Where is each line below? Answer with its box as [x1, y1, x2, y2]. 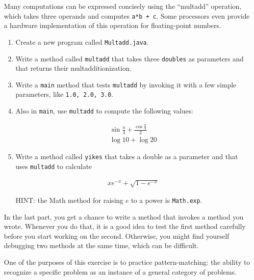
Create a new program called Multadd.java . [15, 36, 149, 47]
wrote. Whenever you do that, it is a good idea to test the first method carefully [4, 221, 246, 231]
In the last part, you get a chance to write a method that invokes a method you [4, 211, 244, 222]
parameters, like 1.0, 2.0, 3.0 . [15, 89, 113, 99]
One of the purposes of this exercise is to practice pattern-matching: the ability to [4, 257, 250, 267]
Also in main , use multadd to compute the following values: [15, 106, 193, 116]
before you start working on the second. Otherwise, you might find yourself [4, 230, 229, 241]
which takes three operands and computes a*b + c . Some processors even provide [4, 10, 250, 21]
